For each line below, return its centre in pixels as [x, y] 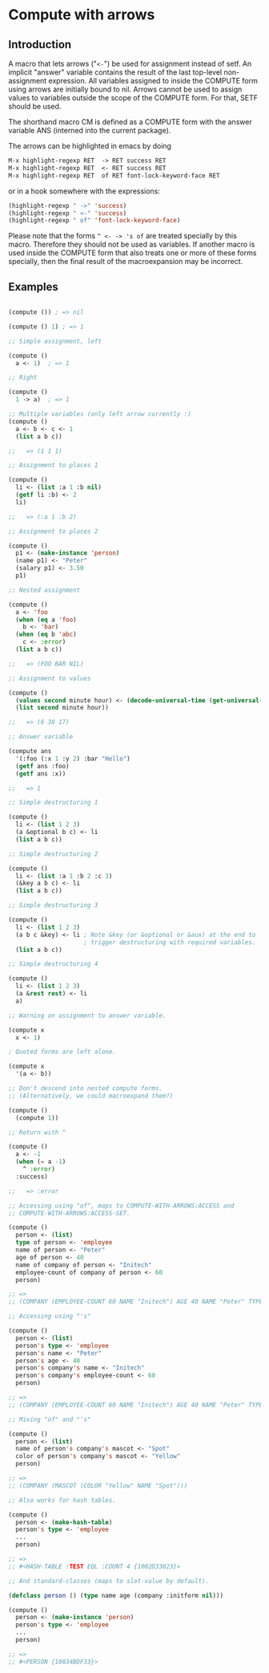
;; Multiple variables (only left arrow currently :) [100, 414]
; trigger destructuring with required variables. [170, 942]
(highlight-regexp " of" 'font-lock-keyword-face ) [94, 221]
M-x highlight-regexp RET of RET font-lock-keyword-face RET [114, 175]
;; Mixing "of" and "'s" [50, 1419]
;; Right [23, 378]
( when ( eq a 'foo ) [46, 620]
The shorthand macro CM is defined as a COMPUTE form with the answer [130, 122]
